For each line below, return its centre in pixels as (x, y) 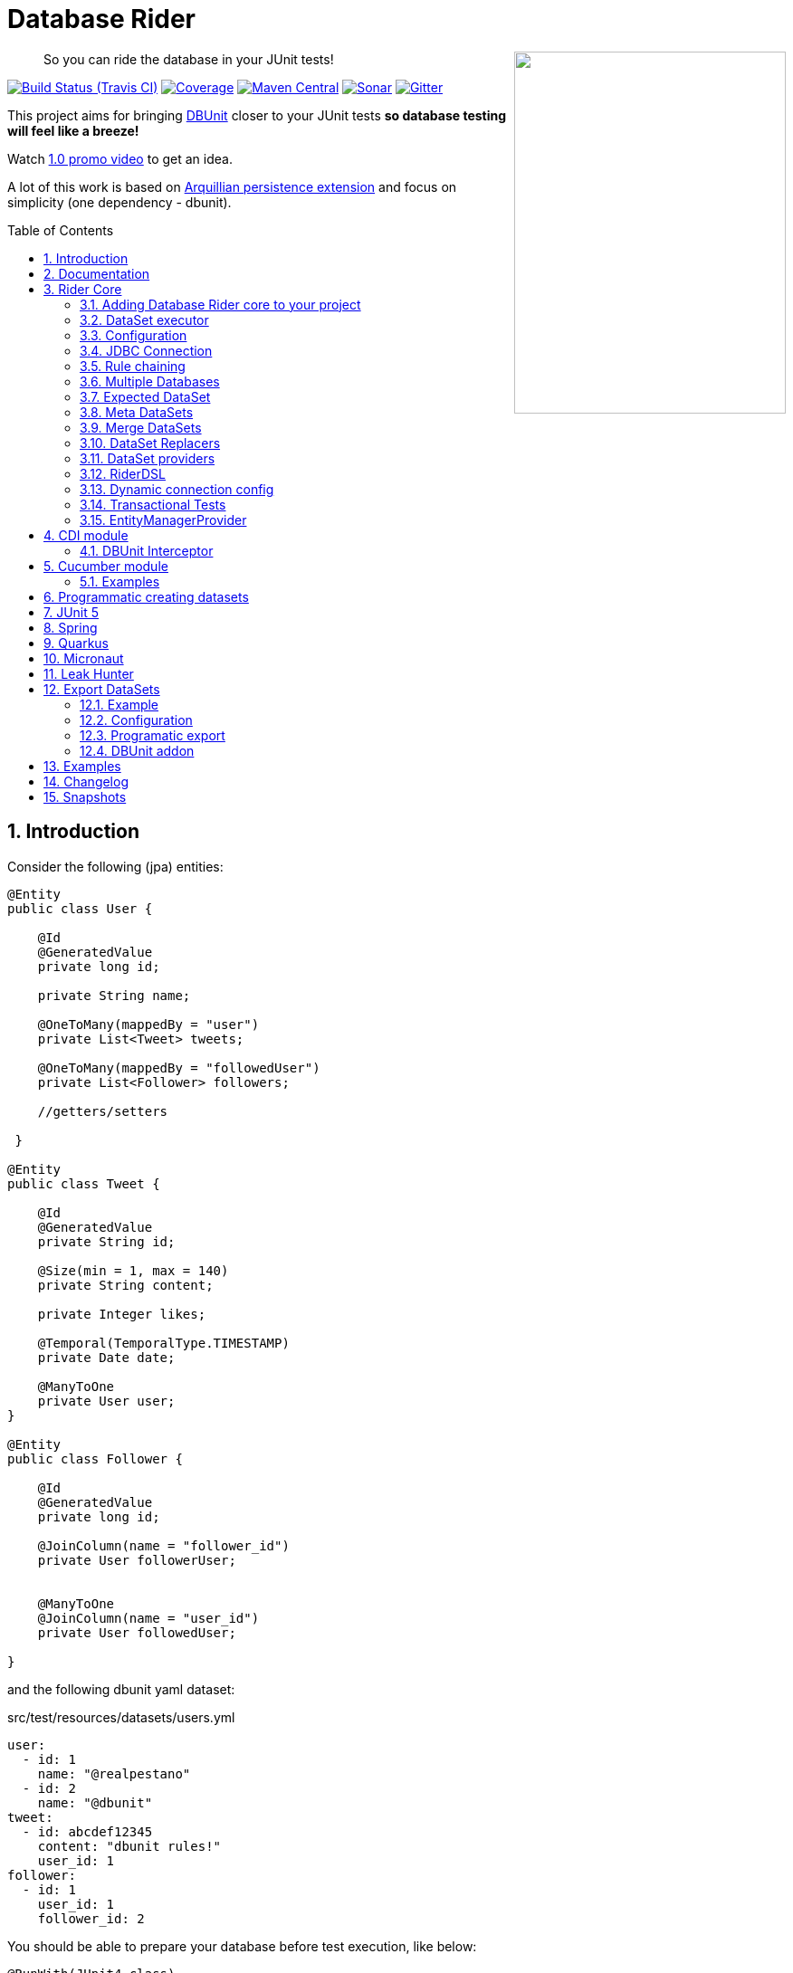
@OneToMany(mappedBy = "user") (148, 1024)
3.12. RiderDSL (123, 473)
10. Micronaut (84, 658)
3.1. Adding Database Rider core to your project (220, 304)
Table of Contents (61, 230)
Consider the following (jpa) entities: (115, 866)
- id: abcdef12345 (87, 1831)
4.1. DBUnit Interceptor (147, 550)
